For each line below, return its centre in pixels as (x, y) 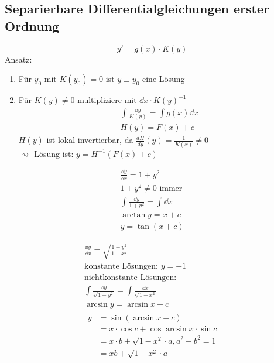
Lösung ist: (54, 153)
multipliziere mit (107, 100)
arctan (134, 215)
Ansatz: (18, 59)
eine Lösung (164, 79)
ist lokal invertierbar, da (90, 140)
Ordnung (32, 25)
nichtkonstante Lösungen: (131, 277)
